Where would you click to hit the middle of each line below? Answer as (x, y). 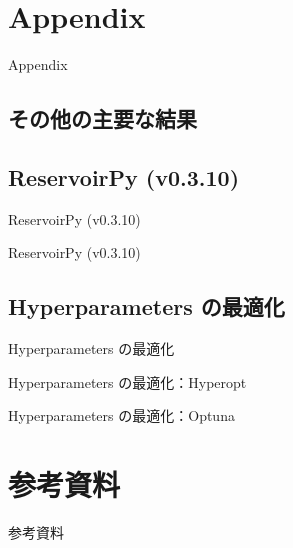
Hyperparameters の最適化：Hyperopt (127, 381)
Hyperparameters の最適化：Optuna (121, 415)
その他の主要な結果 (102, 118)
